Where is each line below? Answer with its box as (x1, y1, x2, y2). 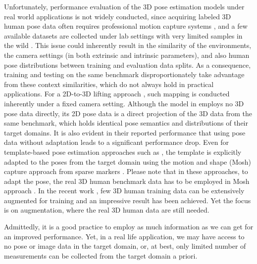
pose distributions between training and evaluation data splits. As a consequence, (4, 59, 251, 70)
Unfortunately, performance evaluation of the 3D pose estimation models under (4, 1, 245, 11)
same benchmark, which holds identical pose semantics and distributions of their (4, 118, 248, 128)
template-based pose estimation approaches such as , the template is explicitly (4, 146, 242, 157)
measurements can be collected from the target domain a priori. (4, 250, 198, 261)
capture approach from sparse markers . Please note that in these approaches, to (4, 166, 248, 176)
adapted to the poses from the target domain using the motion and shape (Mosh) (4, 156, 252, 167)
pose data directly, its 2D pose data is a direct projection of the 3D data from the (4, 108, 252, 118)
